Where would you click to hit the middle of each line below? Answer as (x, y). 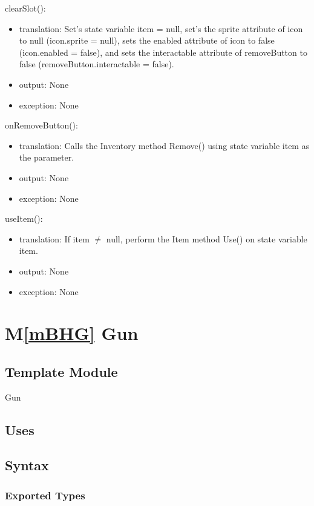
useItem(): (24, 218)
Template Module (61, 371)
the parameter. (47, 157)
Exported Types (45, 495)
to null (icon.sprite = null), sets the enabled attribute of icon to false (147, 40)
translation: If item (54, 238)
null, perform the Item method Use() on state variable (207, 238)
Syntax (27, 465)
